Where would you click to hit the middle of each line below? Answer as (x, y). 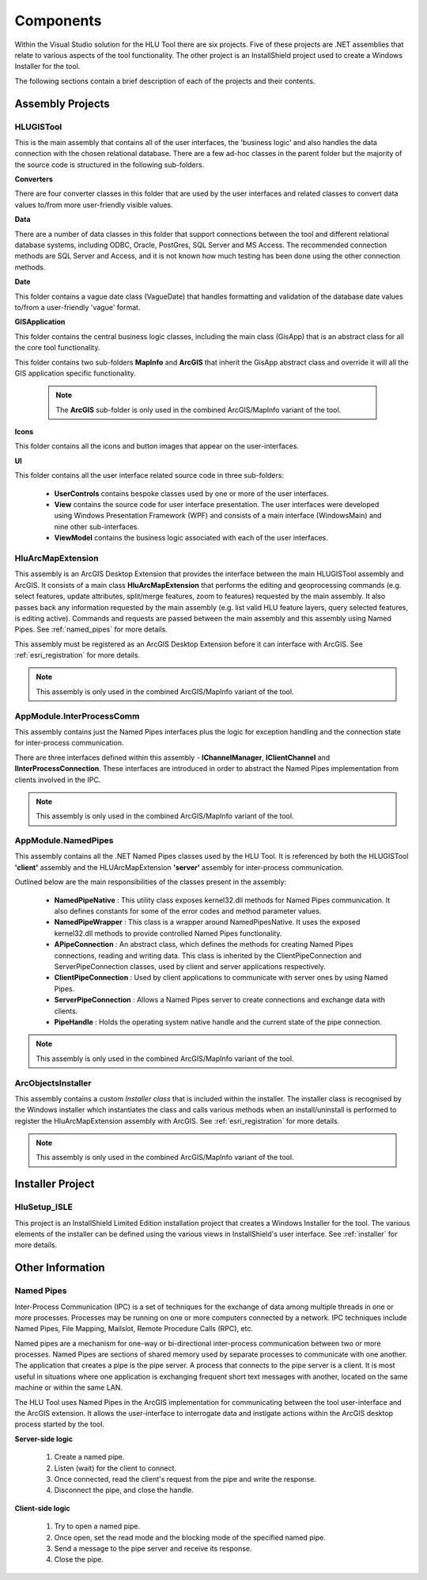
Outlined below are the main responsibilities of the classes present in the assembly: (151, 882)
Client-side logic (42, 1508)
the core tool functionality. (57, 348)
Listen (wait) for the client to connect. (115, 1468)
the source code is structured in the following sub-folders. (110, 164)
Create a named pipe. (89, 1457)
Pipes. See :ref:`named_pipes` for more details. (91, 629)
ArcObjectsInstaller (53, 1083)
